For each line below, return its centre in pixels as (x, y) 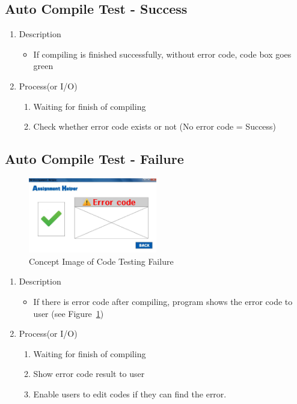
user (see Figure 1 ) (69, 313)
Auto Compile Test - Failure (94, 159)
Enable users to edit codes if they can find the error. (130, 393)
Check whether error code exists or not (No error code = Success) (155, 126)
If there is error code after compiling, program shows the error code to (163, 301)
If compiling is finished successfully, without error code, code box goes (162, 54)
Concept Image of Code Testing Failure (101, 261)
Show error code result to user (89, 374)
